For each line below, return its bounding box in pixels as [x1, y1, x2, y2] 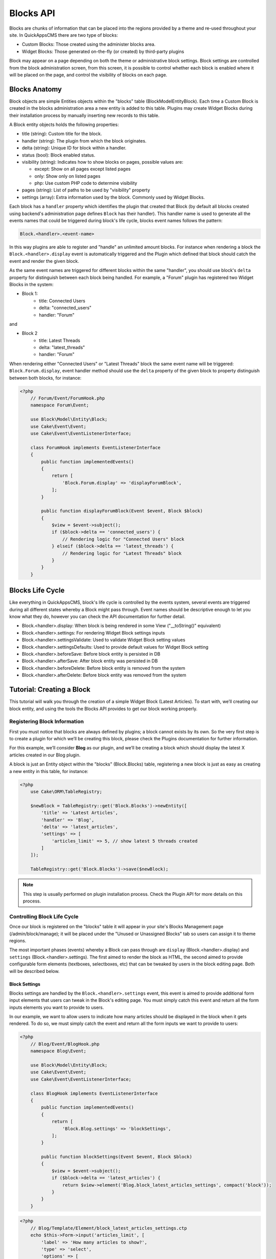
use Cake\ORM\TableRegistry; [30, 789, 103, 794]
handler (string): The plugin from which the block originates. [22, 137, 147, 144]
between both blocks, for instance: [9, 375, 81, 381]
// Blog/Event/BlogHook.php [30, 1041, 100, 1047]
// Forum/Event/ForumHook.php [30, 395, 105, 401]
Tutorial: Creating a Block [9, 685, 90, 694]
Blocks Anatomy [9, 85, 62, 93]
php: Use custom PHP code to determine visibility [34, 180, 138, 186]
